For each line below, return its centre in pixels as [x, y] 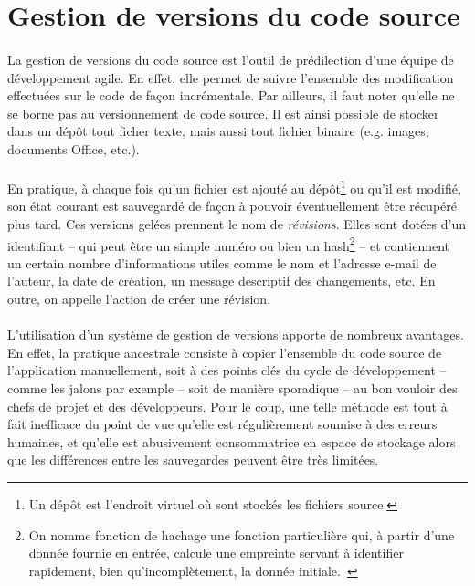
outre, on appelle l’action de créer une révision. [139, 298]
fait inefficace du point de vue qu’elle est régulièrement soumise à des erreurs [222, 424]
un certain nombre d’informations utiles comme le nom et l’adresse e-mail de [222, 262]
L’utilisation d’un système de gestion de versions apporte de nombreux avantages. [236, 335]
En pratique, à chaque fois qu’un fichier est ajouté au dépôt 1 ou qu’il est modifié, [234, 187]
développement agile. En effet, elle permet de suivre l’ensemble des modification [231, 77]
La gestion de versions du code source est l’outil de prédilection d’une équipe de [231, 59]
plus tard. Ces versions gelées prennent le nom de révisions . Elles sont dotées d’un [237, 223]
